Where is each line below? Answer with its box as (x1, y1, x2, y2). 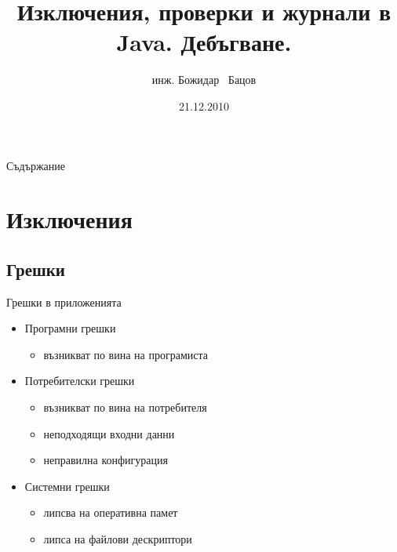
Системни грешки (24, 478, 110, 494)
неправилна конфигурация (43, 452, 168, 468)
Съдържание (6, 157, 66, 173)
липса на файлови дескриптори (43, 531, 192, 547)
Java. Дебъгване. (116, 26, 292, 58)
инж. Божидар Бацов (151, 71, 257, 88)
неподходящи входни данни (43, 425, 175, 441)
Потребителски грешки (24, 372, 135, 389)
